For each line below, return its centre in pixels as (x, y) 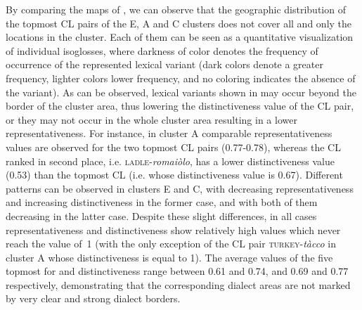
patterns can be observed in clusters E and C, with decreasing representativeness (180, 188)
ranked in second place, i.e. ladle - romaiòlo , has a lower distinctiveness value (170, 161)
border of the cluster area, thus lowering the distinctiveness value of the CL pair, (180, 106)
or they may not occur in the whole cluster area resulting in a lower (151, 119)
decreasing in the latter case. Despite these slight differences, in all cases (161, 215)
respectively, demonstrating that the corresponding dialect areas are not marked (178, 284)
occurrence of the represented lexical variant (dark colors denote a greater (164, 64)
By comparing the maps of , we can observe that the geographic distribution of (176, 9)
